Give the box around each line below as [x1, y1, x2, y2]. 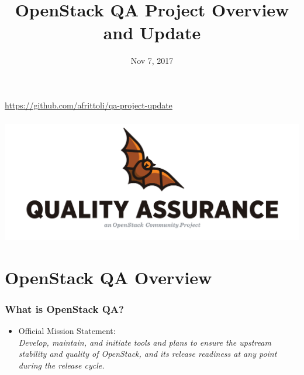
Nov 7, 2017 [130, 54, 174, 67]
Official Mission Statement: [18, 324, 116, 336]
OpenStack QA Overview [5, 265, 212, 289]
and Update [103, 21, 201, 45]
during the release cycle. [18, 359, 105, 371]
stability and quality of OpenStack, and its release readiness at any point [18, 347, 277, 360]
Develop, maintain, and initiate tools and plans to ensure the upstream [18, 336, 271, 348]
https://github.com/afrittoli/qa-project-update [5, 98, 172, 111]
